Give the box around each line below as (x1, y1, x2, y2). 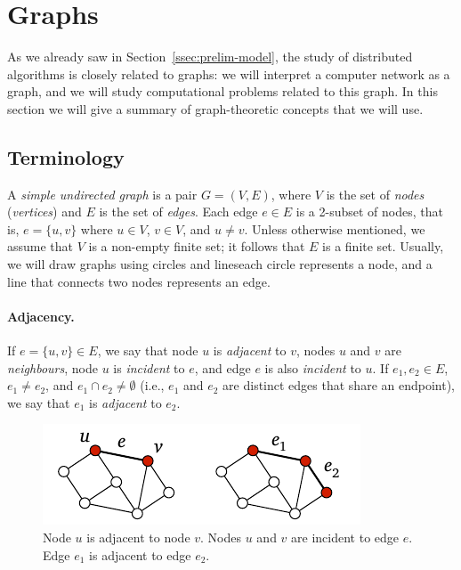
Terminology (7, 142, 125, 170)
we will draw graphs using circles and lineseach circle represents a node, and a (7, 255, 433, 273)
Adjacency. (7, 306, 75, 325)
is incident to (113, 358, 185, 377)
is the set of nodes (326, 184, 425, 203)
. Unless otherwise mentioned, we (244, 219, 425, 238)
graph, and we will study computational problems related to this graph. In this (7, 82, 438, 101)
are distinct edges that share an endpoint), (222, 376, 455, 395)
